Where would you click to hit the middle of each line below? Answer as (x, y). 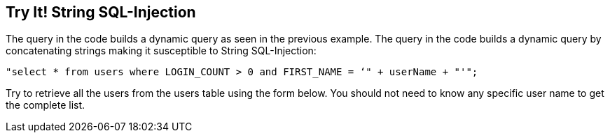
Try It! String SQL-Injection (101, 12)
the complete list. (46, 105)
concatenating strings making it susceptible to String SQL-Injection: (161, 51)
